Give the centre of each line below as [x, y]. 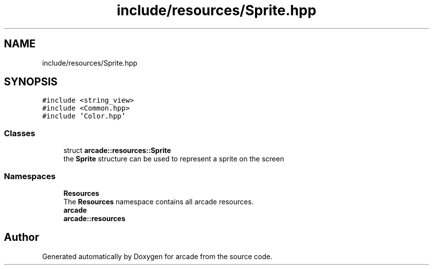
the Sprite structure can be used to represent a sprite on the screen [174, 159]
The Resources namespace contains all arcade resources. [158, 201]
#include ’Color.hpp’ [84, 116]
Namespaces [30, 176]
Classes [20, 133]
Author [22, 237]
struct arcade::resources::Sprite [117, 151]
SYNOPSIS [31, 82]
